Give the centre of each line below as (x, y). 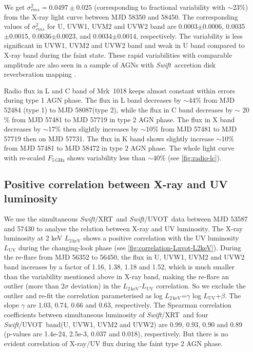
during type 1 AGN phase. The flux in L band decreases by (93, 100)
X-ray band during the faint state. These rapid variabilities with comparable (118, 55)
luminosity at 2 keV (33, 238)
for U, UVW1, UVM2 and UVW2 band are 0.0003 (122, 26)
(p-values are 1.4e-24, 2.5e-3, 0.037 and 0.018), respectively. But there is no (116, 334)
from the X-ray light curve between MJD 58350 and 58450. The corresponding (121, 16)
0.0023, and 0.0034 (84, 35)
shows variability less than (106, 157)
